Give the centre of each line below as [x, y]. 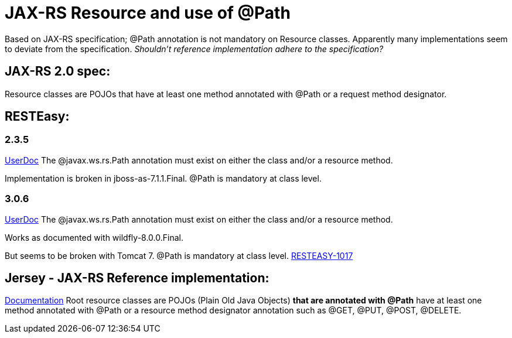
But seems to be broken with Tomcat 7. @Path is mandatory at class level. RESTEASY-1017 [179, 255]
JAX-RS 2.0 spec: [58, 71]
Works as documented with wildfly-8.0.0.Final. [94, 237]
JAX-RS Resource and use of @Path [148, 13]
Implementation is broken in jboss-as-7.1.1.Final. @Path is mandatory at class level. [163, 178]
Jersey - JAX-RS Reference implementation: [137, 278]
